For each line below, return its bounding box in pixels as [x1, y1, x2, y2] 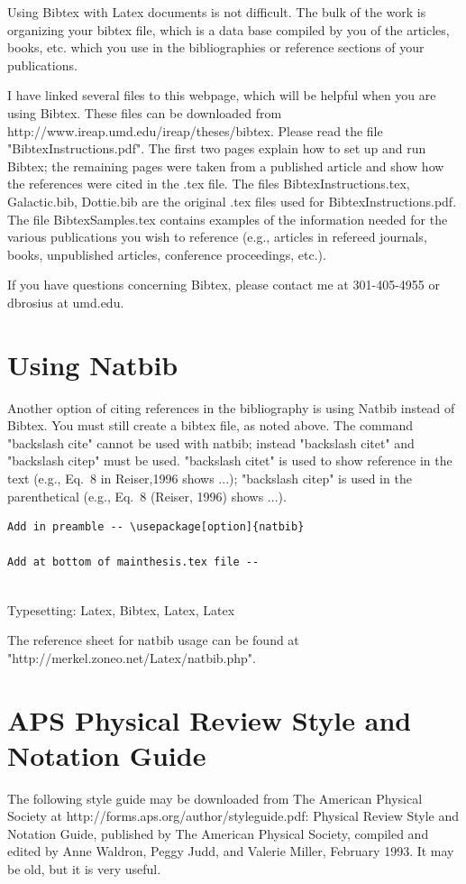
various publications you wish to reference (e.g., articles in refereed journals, [7, 227, 427, 246]
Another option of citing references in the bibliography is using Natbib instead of [7, 398, 455, 417]
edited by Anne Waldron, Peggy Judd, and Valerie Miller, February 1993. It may [7, 842, 454, 861]
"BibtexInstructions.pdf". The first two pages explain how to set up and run [7, 139, 426, 158]
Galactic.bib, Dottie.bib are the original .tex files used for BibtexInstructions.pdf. [7, 191, 457, 210]
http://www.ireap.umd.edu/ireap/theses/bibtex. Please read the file [7, 121, 383, 140]
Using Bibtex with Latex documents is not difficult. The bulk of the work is [7, 3, 426, 21]
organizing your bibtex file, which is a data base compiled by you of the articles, [7, 20, 450, 39]
